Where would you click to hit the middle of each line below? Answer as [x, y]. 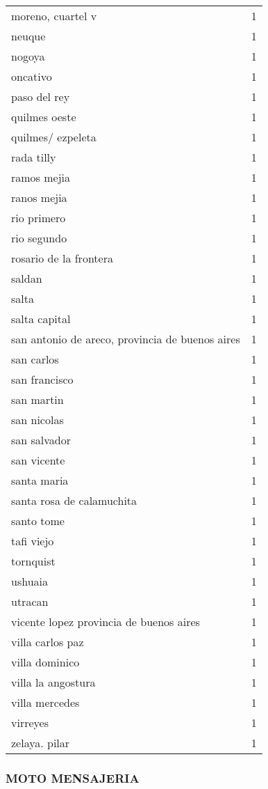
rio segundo [39, 238]
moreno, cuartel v [54, 16]
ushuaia [30, 581]
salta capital [41, 319]
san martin [37, 399]
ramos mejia [41, 177]
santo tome [38, 521]
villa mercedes [45, 702]
